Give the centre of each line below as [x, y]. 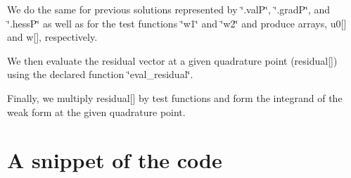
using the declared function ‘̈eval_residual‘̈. [100, 74]
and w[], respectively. [52, 37]
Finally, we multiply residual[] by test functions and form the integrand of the [175, 97]
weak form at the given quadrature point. [96, 112]
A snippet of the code [115, 160]
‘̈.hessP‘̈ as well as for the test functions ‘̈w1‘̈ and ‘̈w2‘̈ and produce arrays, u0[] [177, 23]
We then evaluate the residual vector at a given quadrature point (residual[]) [172, 60]
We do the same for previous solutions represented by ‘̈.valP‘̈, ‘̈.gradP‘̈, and [169, 9]
